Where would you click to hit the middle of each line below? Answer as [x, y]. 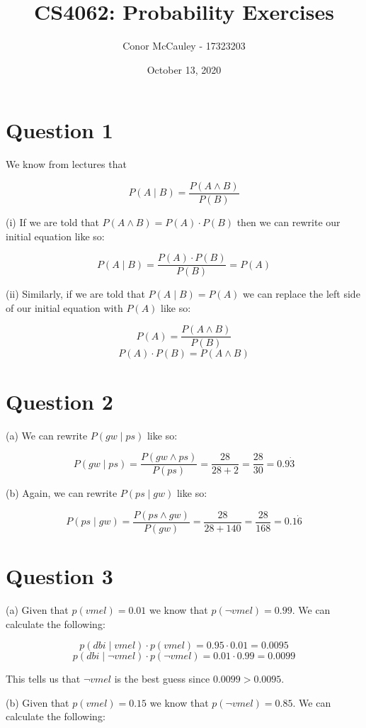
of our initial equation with [64, 307]
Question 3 [59, 576]
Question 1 [59, 130]
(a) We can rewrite [47, 435]
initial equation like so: [55, 236]
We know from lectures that [66, 164]
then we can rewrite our [288, 222]
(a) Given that [37, 609]
